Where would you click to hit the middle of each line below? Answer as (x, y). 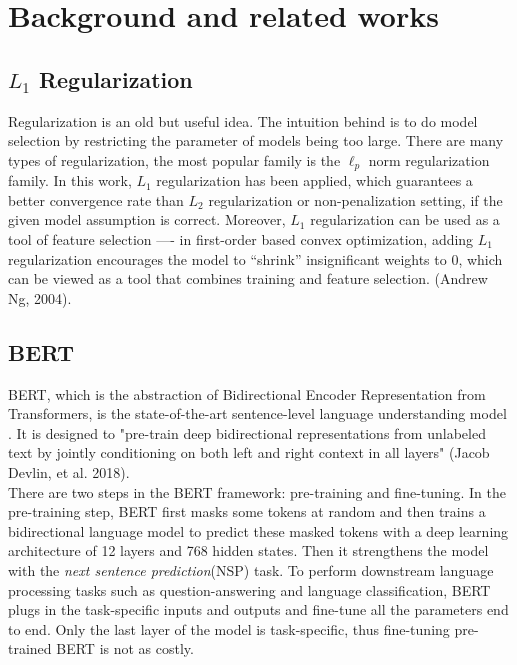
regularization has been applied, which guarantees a (314, 180)
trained (30, 648)
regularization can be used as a (405, 219)
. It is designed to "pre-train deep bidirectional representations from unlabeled (247, 432)
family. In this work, (70, 180)
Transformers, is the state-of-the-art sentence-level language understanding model (257, 413)
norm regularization (429, 159)
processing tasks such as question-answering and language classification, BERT (249, 589)
